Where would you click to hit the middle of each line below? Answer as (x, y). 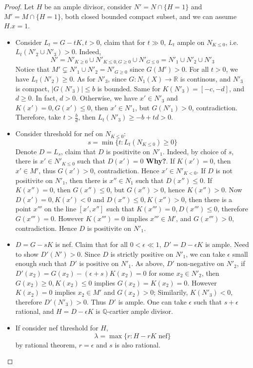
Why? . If (160, 161)
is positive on (99, 263)
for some (161, 273)
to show (27, 254)
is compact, (32, 88)
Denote (26, 151)
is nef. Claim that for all (91, 244)
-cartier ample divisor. (140, 311)
